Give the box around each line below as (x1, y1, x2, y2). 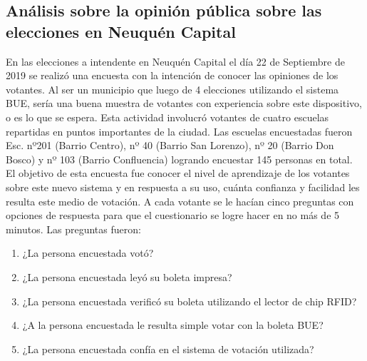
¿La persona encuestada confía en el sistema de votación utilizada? (22, 341, 314, 356)
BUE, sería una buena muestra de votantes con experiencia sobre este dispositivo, (6, 96, 362, 111)
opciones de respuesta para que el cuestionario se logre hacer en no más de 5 (6, 208, 340, 223)
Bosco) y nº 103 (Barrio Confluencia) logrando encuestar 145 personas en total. (6, 151, 353, 166)
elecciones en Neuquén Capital (6, 20, 236, 42)
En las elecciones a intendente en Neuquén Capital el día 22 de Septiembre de (6, 54, 345, 68)
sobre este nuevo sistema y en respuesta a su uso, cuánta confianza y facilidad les (6, 179, 360, 194)
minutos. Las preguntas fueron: (6, 221, 141, 236)
